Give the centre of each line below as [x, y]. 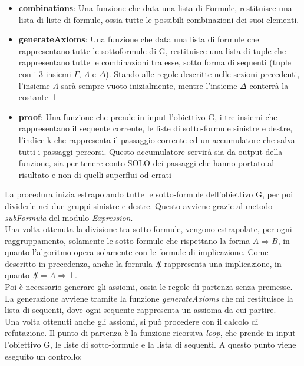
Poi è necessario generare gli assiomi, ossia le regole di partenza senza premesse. [149, 287]
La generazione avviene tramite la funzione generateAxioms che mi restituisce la [149, 298]
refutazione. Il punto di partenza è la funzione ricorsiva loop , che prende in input [150, 333]
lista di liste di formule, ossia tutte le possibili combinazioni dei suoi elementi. [159, 19]
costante [34, 97]
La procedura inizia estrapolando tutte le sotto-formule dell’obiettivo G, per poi [149, 194]
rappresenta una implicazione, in [223, 263]
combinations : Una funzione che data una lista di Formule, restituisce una [155, 8]
